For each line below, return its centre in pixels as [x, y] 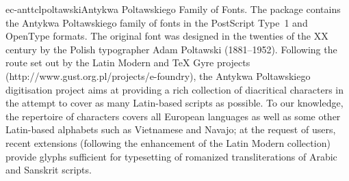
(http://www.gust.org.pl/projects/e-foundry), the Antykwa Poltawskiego [158, 75]
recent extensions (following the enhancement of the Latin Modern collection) [168, 142]
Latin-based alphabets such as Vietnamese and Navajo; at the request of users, [171, 129]
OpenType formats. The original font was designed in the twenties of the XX [167, 36]
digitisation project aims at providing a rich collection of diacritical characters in [174, 89]
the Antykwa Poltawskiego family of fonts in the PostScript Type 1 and [157, 22]
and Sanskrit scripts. [49, 170]
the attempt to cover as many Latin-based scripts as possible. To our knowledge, [174, 103]
